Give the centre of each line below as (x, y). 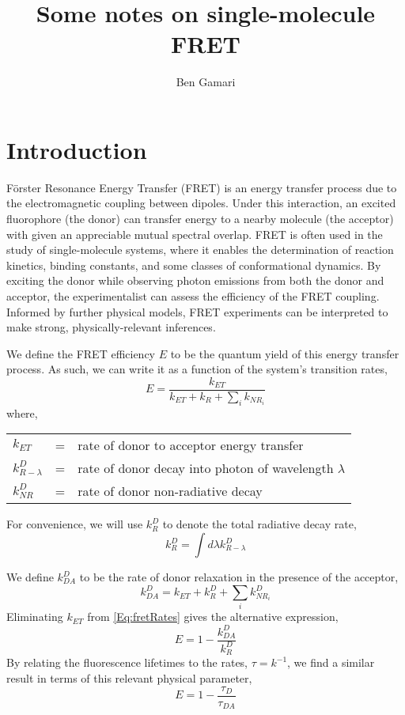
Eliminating (35, 617)
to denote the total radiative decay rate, (259, 524)
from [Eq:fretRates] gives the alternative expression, (213, 617)
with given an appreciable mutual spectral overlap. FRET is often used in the (195, 234)
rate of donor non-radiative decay (170, 491)
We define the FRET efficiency (81, 353)
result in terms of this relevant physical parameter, (129, 677)
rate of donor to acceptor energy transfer (191, 445)
